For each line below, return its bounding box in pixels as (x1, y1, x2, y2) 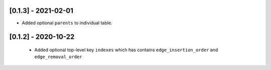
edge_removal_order (34, 54, 82, 60)
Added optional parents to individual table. (22, 20, 112, 26)
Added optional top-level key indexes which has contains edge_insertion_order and (34, 47, 218, 53)
